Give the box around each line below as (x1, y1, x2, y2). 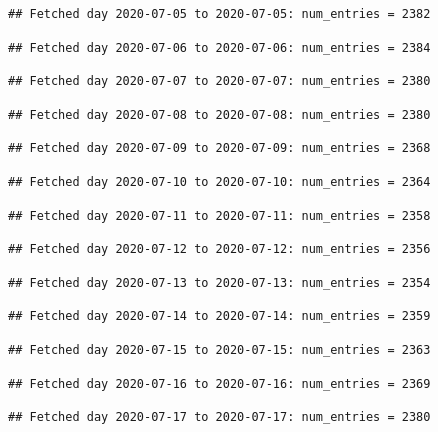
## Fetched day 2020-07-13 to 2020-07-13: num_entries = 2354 (8, 275, 431, 290)
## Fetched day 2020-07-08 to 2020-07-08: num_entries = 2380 (8, 107, 431, 122)
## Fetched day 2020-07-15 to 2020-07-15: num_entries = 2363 (8, 342, 431, 357)
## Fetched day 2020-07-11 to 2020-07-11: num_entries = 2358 (8, 208, 431, 223)
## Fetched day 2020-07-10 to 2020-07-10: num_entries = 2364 (8, 174, 431, 189)
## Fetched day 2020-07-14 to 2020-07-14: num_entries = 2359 (8, 309, 431, 324)
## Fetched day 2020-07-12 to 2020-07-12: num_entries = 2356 (8, 242, 431, 257)
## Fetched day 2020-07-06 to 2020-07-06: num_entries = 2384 (8, 40, 431, 55)
